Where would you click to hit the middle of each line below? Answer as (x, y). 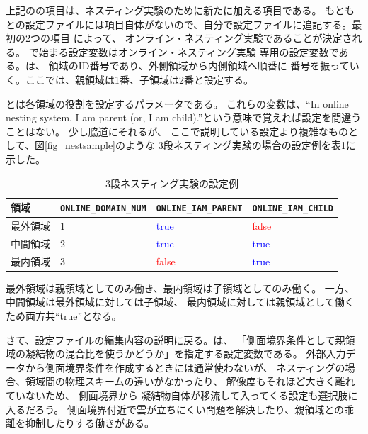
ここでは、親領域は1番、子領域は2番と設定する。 (139, 79)
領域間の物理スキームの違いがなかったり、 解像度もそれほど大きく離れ (190, 381)
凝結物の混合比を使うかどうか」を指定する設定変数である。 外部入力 (185, 354)
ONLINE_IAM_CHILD (293, 209)
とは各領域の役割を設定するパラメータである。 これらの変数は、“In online (177, 103)
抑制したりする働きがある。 (90, 423)
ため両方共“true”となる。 (64, 316)
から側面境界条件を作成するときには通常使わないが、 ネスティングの (185, 367)
